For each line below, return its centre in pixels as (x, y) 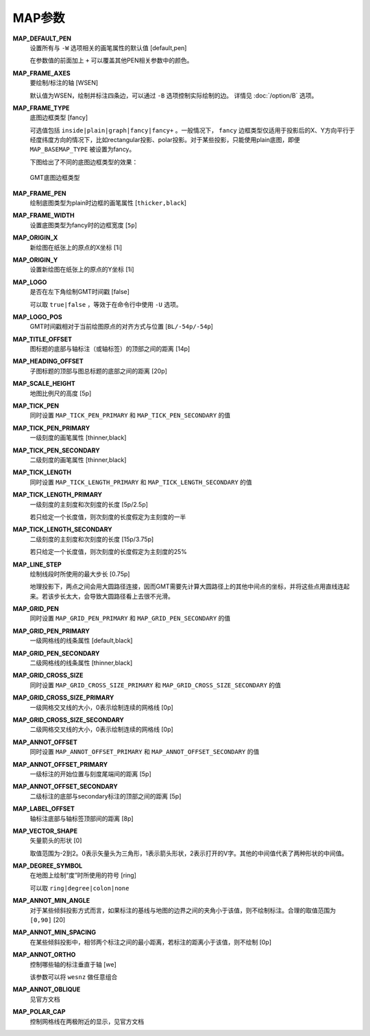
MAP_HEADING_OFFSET (48, 361)
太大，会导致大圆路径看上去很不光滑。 (120, 596)
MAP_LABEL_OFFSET (44, 809)
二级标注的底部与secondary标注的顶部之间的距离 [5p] (106, 796)
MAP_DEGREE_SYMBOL (48, 866)
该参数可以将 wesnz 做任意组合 (74, 977)
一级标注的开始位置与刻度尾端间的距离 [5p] (91, 774)
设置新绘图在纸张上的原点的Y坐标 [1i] (82, 269)
